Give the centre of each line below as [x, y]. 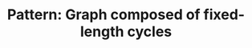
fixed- [224, 15]
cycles [150, 32]
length [102, 32]
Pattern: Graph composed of [104, 15]
